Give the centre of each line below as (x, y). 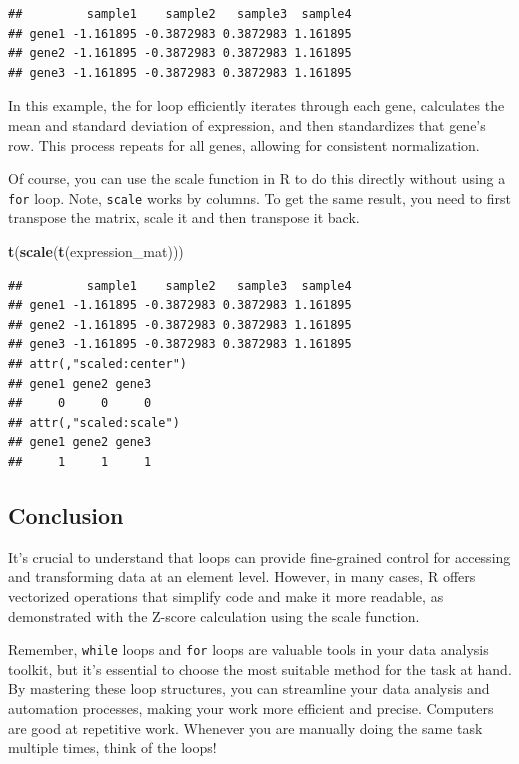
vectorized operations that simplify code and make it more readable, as (226, 595)
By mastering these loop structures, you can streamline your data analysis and (249, 688)
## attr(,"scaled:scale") (94, 422)
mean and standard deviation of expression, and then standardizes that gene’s (247, 124)
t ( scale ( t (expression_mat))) (96, 251)
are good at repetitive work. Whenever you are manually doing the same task (245, 727)
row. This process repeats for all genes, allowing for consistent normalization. (244, 144)
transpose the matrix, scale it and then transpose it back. (184, 217)
